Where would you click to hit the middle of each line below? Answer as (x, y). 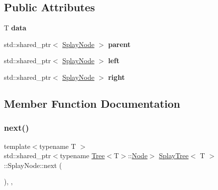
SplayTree (174, 155)
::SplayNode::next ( (33, 165)
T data (15, 28)
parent (119, 44)
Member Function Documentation (92, 103)
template (17, 146)
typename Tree (82, 155)
